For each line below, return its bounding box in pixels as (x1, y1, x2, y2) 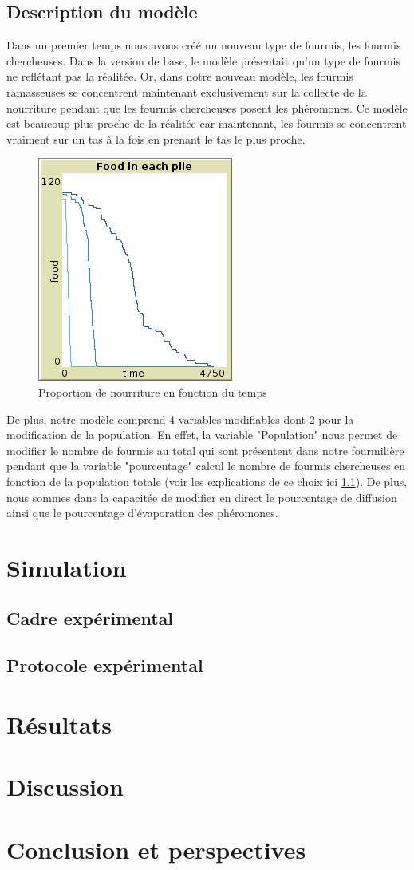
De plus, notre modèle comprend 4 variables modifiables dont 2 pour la (6, 410, 354, 427)
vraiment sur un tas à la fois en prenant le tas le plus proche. (6, 130, 306, 147)
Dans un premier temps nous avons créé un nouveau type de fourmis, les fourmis (6, 37, 401, 53)
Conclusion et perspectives (6, 832, 306, 865)
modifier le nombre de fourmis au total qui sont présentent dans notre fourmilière (6, 441, 404, 458)
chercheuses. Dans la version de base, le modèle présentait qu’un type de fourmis (6, 52, 400, 69)
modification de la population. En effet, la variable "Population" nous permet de (6, 426, 398, 443)
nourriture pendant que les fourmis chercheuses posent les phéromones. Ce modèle (6, 99, 408, 116)
